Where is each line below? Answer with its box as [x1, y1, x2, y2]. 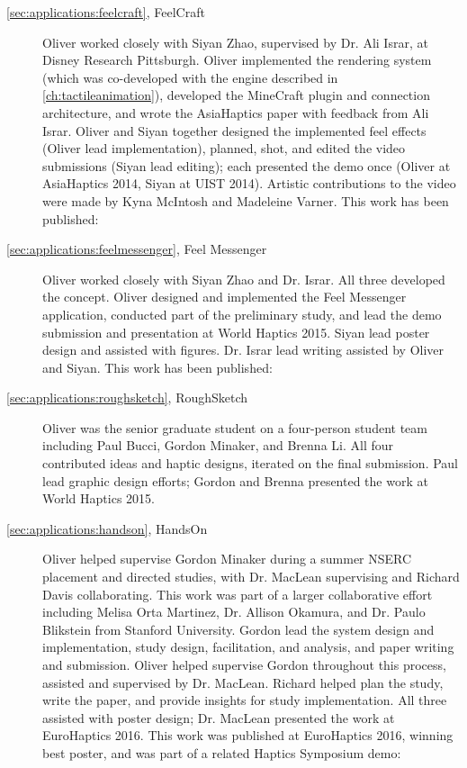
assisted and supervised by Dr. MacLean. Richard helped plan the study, [42, 673, 444, 691]
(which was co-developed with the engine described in [42, 68, 338, 86]
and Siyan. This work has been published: [42, 357, 273, 376]
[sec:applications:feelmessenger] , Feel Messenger [6, 239, 267, 258]
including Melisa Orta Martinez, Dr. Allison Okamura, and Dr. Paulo [42, 602, 426, 621]
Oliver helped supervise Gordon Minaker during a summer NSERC [42, 549, 412, 568]
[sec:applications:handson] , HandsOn [6, 519, 208, 538]
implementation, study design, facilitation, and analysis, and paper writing [42, 637, 454, 656]
